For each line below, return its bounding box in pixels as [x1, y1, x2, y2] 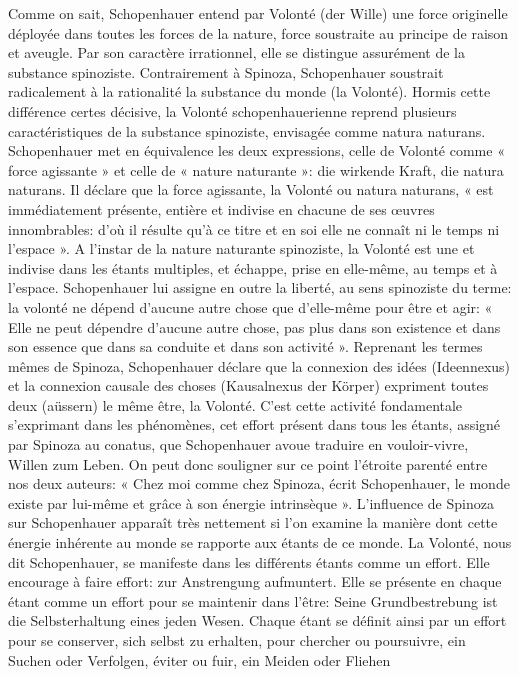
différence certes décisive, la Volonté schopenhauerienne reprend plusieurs [8, 100, 457, 121]
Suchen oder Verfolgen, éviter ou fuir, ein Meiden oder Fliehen [8, 649, 391, 670]
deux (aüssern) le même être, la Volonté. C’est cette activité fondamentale [8, 394, 463, 415]
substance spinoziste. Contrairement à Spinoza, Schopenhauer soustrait [8, 61, 444, 82]
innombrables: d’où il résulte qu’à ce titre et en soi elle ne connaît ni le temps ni [8, 218, 500, 239]
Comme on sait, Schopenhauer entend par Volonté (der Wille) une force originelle [8, 3, 508, 23]
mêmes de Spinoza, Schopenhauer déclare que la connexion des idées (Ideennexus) [8, 355, 511, 376]
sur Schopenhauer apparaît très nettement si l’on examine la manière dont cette [8, 512, 498, 533]
